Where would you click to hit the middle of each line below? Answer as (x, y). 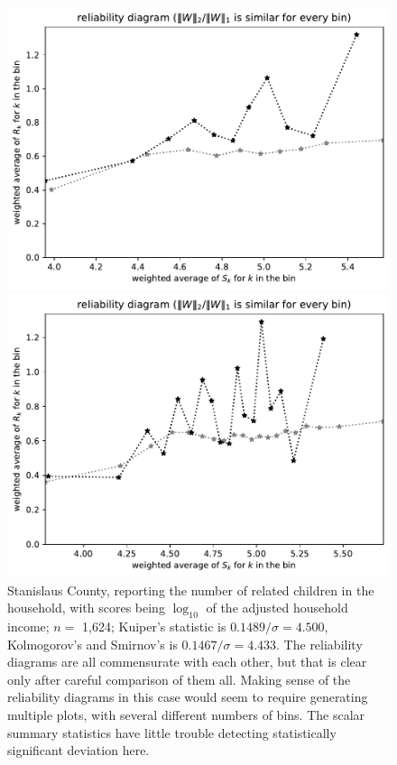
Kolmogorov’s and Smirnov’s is (92, 644)
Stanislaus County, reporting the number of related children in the (191, 590)
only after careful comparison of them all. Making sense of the (179, 679)
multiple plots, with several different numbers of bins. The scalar (186, 714)
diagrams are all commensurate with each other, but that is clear (187, 662)
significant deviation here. (78, 750)
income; (28, 627)
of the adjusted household (277, 608)
